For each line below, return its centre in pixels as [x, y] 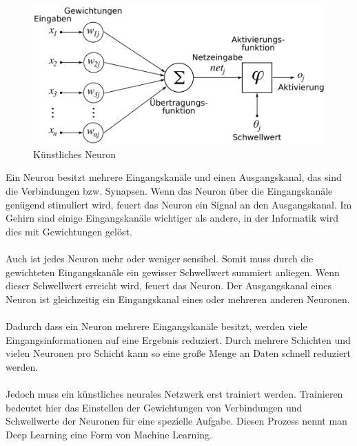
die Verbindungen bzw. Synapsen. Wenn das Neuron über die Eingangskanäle [169, 191]
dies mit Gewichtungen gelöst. [69, 231]
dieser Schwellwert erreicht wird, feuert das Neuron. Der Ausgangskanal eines [169, 285]
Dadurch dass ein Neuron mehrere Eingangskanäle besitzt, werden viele [156, 326]
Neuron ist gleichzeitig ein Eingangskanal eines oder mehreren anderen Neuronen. [178, 299]
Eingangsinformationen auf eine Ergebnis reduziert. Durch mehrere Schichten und [178, 339]
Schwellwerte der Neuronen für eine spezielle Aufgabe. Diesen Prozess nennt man [176, 421]
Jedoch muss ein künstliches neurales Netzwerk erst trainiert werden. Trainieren [174, 393]
